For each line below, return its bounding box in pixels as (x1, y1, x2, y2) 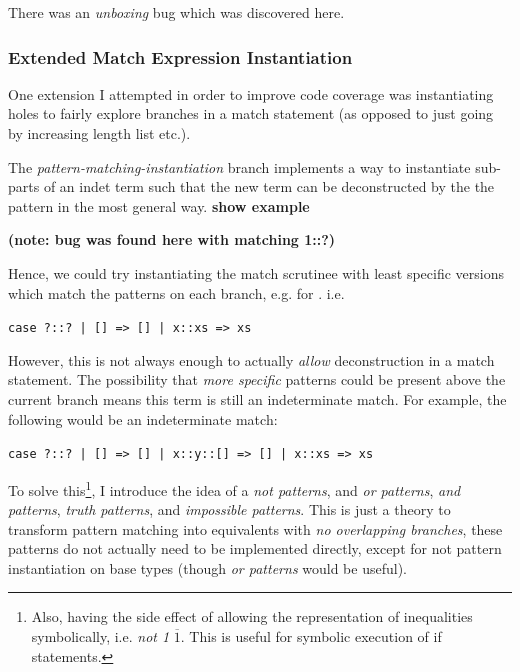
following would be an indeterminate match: (8, 408, 278, 429)
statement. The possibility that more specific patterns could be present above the (8, 369, 506, 390)
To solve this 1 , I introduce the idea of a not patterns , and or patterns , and (8, 476, 461, 500)
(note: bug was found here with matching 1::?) (8, 229, 336, 250)
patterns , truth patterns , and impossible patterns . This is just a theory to (8, 499, 451, 520)
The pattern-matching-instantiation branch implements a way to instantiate (8, 156, 471, 177)
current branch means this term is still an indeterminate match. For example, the (8, 389, 507, 409)
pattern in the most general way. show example (8, 195, 310, 216)
